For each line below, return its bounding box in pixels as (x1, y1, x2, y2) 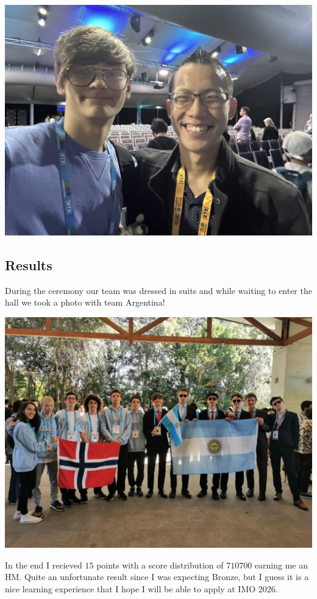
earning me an (254, 558, 308, 571)
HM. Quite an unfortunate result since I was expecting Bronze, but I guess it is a (5, 570, 309, 583)
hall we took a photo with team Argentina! (5, 296, 165, 309)
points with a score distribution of (96, 558, 224, 571)
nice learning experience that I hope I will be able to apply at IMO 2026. (5, 582, 278, 595)
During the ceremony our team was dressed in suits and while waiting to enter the (5, 284, 312, 296)
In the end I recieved (5, 558, 82, 571)
